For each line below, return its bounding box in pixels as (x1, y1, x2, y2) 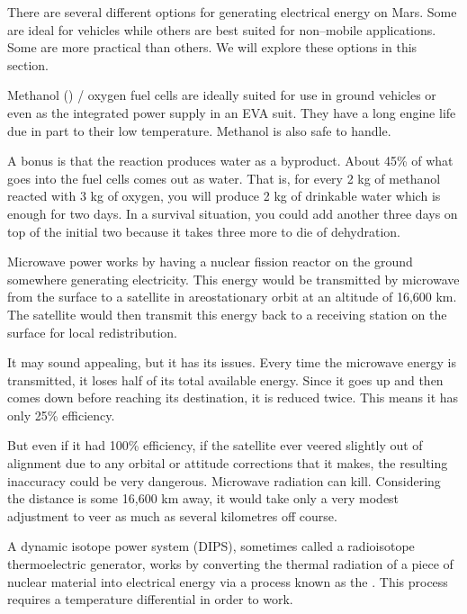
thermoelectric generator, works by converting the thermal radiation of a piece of (7, 555, 454, 573)
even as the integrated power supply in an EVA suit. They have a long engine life (7, 103, 456, 122)
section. (7, 55, 49, 74)
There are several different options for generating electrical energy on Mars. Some (7, 3, 457, 21)
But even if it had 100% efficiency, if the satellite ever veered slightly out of (7, 436, 423, 455)
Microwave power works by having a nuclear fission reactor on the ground (7, 252, 413, 271)
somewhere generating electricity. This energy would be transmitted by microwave (7, 269, 460, 288)
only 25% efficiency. (7, 405, 115, 424)
